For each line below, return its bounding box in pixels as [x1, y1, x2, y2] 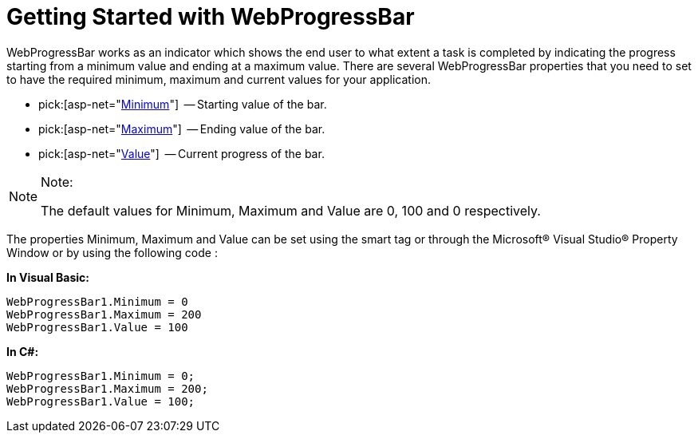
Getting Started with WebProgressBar [6, 3, 415, 30]
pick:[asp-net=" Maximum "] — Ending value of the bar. [38, 121, 325, 136]
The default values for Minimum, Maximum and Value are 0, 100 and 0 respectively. [41, 202, 541, 219]
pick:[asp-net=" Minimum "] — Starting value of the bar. [38, 97, 327, 111]
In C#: [6, 344, 39, 358]
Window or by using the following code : [6, 245, 218, 259]
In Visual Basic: [6, 270, 89, 284]
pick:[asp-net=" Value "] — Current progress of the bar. [38, 146, 325, 160]
